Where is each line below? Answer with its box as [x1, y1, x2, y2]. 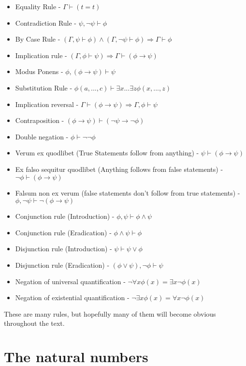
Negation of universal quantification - [15, 276, 126, 286]
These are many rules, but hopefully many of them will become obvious [4, 308, 216, 319]
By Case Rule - [15, 34, 60, 44]
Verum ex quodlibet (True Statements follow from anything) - [15, 148, 199, 158]
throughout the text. [4, 318, 65, 328]
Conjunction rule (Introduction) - [15, 211, 115, 221]
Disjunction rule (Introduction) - [15, 244, 112, 254]
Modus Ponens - [15, 66, 63, 76]
